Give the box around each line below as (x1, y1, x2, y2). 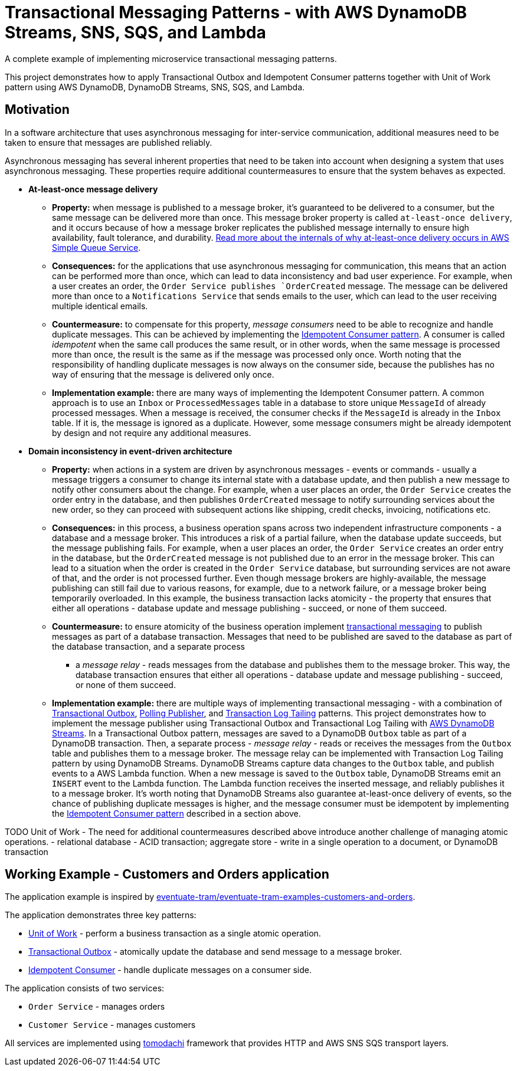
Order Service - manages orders (28, 1001, 165, 1012)
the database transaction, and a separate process (52, 641, 245, 651)
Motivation (5, 102, 70, 117)
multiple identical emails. (52, 300, 148, 311)
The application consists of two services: (5, 983, 165, 994)
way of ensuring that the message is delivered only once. (52, 369, 274, 379)
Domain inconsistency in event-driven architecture (28, 446, 233, 456)
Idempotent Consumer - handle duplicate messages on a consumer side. (28, 965, 312, 975)
